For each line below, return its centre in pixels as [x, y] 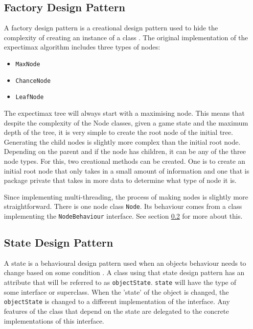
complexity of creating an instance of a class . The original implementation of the [126, 37]
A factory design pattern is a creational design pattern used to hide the [111, 28]
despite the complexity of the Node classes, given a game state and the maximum [126, 122]
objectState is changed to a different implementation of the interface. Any [117, 301]
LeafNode [30, 97]
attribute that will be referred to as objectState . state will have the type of [120, 282]
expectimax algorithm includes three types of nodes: [82, 47]
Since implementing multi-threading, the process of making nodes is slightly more [126, 196]
